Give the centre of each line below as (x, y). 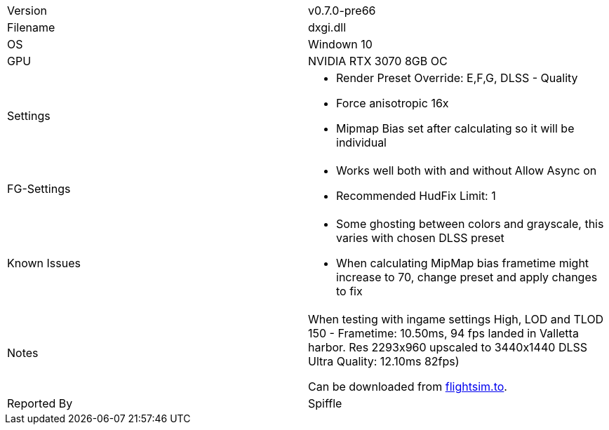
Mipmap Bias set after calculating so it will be (455, 128)
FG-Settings (39, 189)
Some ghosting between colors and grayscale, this (470, 224)
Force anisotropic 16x (393, 103)
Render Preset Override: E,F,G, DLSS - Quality (457, 78)
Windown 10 (340, 44)
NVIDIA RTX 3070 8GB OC (378, 61)
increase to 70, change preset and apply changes (467, 277)
